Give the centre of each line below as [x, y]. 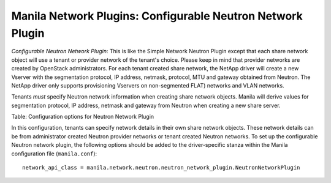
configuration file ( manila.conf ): [54, 154]
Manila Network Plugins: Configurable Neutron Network [157, 16]
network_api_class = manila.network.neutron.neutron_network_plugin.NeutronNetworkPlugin [161, 168]
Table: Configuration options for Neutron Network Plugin [83, 117]
